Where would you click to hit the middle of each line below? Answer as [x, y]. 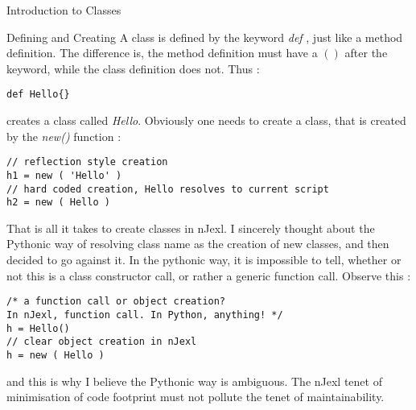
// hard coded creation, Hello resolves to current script [168, 189]
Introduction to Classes [64, 10]
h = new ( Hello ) [56, 355]
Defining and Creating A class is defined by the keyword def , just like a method [205, 37]
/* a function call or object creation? [116, 302]
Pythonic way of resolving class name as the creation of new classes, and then [198, 244]
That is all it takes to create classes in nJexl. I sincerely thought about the [191, 228]
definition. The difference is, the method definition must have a [162, 53]
